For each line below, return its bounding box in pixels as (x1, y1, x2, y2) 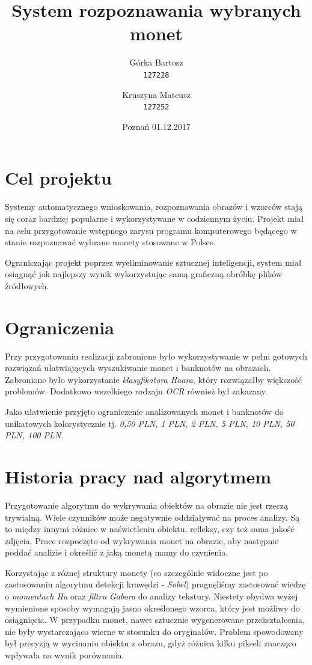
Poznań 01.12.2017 (122, 120, 191, 132)
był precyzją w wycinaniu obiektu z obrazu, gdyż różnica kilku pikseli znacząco (5, 637, 296, 649)
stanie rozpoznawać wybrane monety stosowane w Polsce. (5, 236, 216, 248)
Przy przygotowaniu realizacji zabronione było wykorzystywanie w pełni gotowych (5, 349, 307, 362)
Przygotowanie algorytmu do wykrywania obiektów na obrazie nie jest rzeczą (5, 498, 289, 511)
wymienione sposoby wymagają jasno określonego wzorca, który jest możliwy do (5, 601, 300, 614)
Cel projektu (5, 165, 112, 190)
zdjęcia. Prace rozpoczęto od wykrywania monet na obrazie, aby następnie (5, 534, 279, 547)
